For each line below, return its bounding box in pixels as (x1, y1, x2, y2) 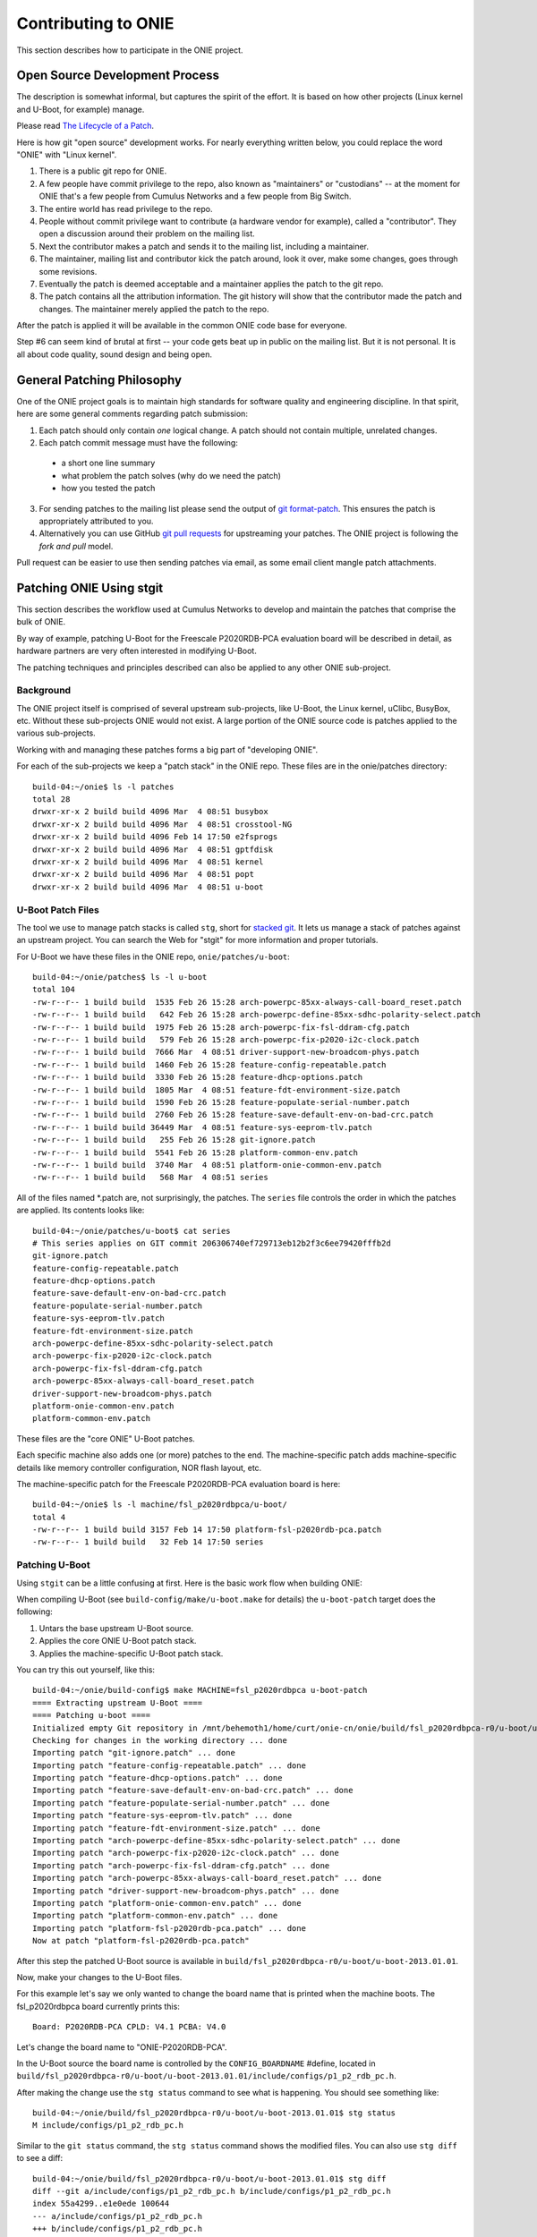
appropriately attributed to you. (38, 515, 154, 526)
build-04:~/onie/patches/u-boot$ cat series (32, 1226, 232, 1236)
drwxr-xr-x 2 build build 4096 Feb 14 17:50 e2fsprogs (32, 832, 278, 842)
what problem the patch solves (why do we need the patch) (61, 470, 282, 481)
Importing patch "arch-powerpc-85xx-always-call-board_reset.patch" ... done (32, 1873, 382, 1884)
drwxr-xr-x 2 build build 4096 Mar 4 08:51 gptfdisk (32, 844, 273, 855)
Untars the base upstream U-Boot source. (38, 1622, 194, 1633)
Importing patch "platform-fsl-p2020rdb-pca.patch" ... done (32, 1923, 306, 1933)
